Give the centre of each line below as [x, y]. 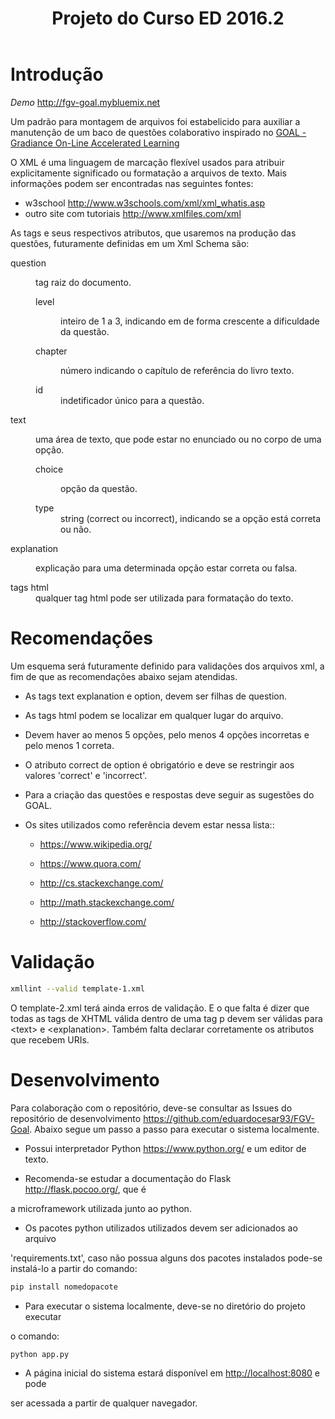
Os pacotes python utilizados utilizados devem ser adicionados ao [161, 1228]
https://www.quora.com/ [90, 863]
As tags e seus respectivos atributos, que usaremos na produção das [153, 233]
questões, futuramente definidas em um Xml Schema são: [130, 243]
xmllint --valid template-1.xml [77, 988]
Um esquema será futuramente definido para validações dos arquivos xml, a [167, 666]
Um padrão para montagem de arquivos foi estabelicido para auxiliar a [155, 121]
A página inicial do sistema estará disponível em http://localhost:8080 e [172, 1373]
